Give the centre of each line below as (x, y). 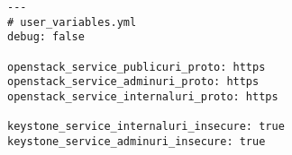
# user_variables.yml (72, 22)
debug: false (46, 37)
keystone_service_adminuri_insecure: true (137, 141)
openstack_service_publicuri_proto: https (137, 67)
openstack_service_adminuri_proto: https (133, 82)
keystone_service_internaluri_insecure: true (146, 127)
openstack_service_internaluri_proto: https (143, 96)
